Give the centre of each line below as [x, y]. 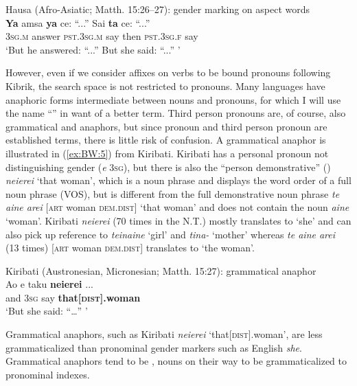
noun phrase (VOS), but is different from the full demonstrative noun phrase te [173, 193]
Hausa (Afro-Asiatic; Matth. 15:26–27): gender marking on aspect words [158, 9]
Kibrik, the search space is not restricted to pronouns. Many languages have [165, 86]
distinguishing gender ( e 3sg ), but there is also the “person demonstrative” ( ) [168, 167]
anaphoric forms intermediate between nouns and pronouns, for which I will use [173, 99]
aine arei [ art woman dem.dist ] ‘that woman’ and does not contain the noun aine [177, 207]
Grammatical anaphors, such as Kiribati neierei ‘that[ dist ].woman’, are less [164, 334]
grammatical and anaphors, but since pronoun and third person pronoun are [166, 126]
